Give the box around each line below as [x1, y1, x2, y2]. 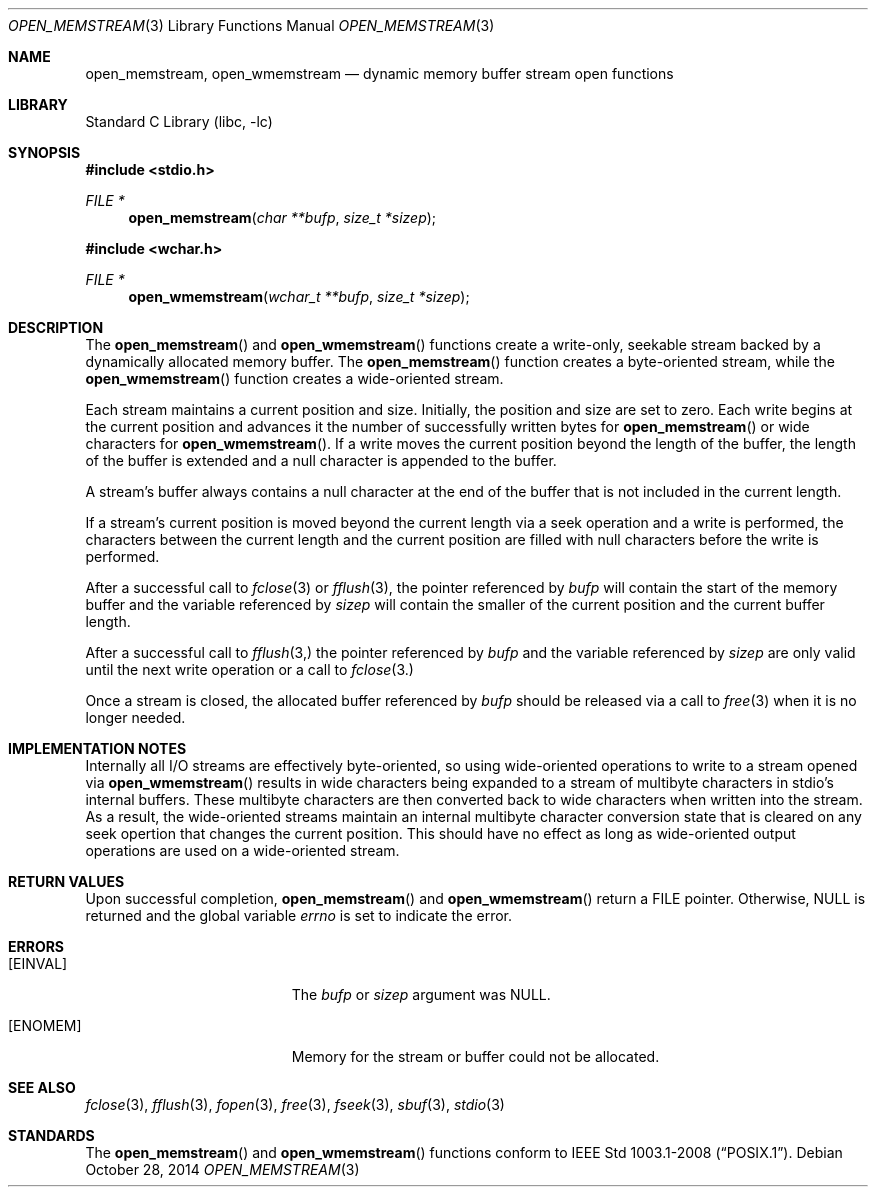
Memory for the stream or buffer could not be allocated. [291, 1048, 660, 1065]
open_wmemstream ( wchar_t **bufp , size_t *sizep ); [128, 288, 470, 305]
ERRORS [8, 938, 65, 955]
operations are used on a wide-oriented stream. [85, 842, 400, 859]
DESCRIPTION [8, 319, 104, 336]
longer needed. [85, 709, 186, 726]
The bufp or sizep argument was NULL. [291, 986, 551, 1003]
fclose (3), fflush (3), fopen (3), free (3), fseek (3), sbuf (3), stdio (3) [85, 1096, 505, 1113]
